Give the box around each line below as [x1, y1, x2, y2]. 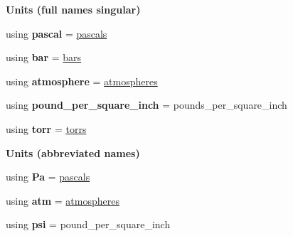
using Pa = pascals [6, 169, 90, 184]
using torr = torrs [6, 121, 87, 136]
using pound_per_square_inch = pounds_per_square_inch [6, 97, 287, 112]
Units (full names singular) [6, 2, 141, 16]
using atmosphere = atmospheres [6, 73, 158, 88]
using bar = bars [6, 50, 82, 65]
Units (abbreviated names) [6, 145, 140, 160]
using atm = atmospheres [6, 193, 119, 208]
